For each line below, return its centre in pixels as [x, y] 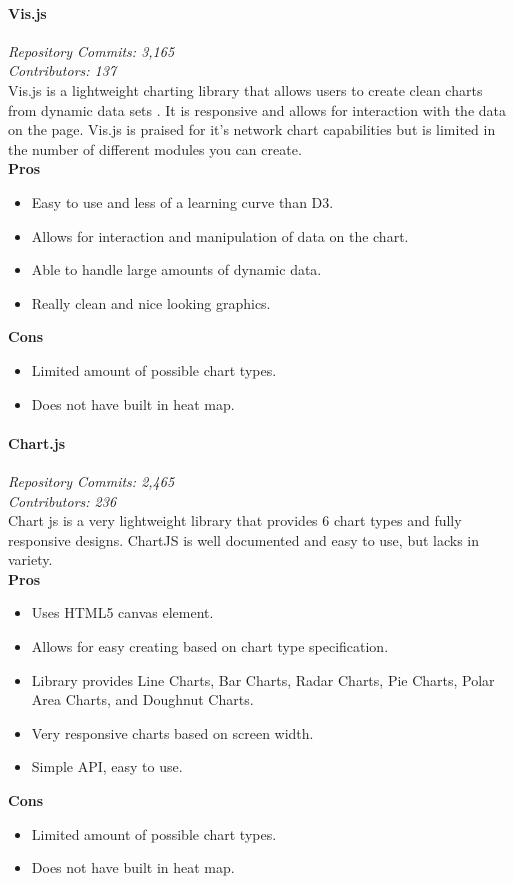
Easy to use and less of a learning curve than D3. [182, 201]
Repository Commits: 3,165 [91, 50]
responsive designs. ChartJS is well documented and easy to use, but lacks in [244, 539]
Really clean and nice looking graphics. [151, 302]
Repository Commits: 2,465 [91, 480]
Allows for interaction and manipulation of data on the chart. [220, 235]
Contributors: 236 [62, 500]
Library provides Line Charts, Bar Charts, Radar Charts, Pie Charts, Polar [263, 679]
